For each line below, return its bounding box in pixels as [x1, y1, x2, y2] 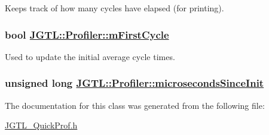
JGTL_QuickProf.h [5, 119, 78, 131]
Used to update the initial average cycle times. [5, 50, 175, 62]
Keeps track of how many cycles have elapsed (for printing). [5, 2, 224, 14]
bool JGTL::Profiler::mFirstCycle [5, 27, 169, 42]
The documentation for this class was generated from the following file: [5, 99, 265, 111]
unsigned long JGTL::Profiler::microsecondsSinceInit [5, 76, 264, 90]
